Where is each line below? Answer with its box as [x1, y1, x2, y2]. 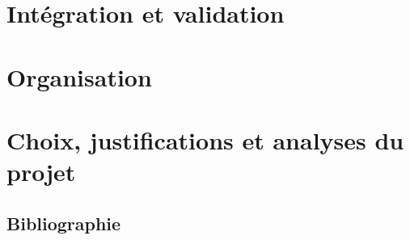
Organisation [6, 60, 152, 93]
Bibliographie [6, 210, 121, 235]
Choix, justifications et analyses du [6, 123, 404, 156]
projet [6, 155, 76, 188]
